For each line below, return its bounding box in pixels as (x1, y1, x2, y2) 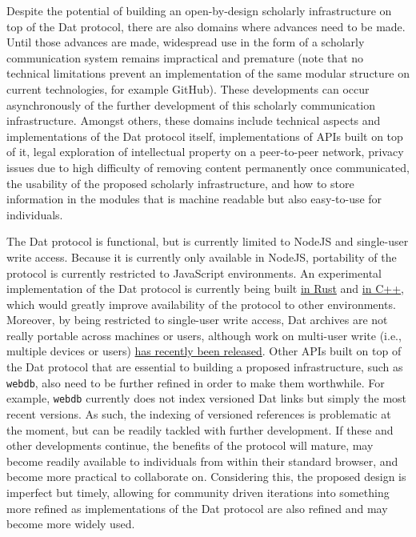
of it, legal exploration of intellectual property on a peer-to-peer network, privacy (6, 143, 404, 160)
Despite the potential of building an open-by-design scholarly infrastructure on (6, 2, 392, 18)
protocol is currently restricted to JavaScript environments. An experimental (6, 264, 382, 281)
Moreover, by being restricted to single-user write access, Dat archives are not (6, 311, 388, 328)
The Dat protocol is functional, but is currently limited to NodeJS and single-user (6, 233, 409, 250)
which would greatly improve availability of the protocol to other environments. (6, 295, 396, 312)
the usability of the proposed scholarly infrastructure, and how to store (6, 174, 354, 191)
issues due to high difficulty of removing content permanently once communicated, (6, 158, 410, 175)
